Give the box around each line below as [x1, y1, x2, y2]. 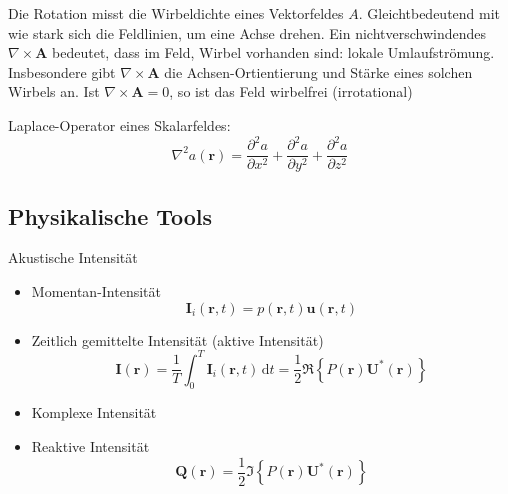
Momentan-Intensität [31, 280, 161, 301]
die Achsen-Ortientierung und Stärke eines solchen [164, 61, 473, 82]
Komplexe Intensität [31, 402, 157, 423]
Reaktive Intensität [31, 436, 150, 456]
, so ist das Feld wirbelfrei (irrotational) [169, 81, 413, 102]
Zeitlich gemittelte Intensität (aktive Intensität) [31, 329, 324, 350]
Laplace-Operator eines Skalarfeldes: [8, 114, 231, 135]
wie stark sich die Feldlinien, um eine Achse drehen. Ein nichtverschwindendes [8, 22, 487, 43]
